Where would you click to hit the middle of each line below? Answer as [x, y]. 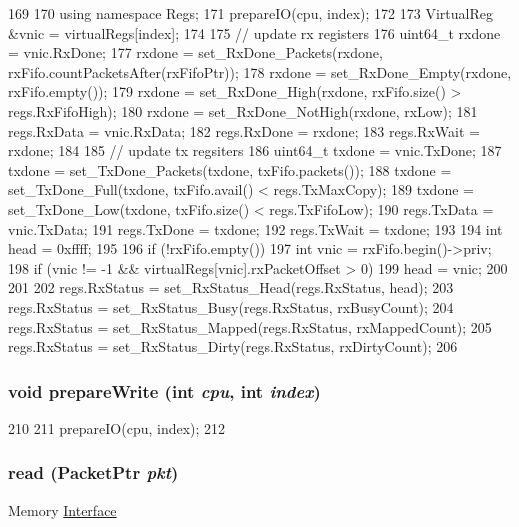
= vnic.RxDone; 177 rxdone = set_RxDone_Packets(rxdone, [195, 52]
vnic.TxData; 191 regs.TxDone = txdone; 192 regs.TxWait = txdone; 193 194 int [255, 228]
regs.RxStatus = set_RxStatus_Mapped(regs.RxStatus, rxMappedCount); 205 [250, 326]
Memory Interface [62, 509]
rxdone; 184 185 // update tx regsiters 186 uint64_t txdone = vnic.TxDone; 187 [255, 150]
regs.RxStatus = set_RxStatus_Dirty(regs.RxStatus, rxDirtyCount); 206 [233, 346]
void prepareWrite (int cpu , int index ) [164, 390]
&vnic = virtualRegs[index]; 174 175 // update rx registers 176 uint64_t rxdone [254, 32]
